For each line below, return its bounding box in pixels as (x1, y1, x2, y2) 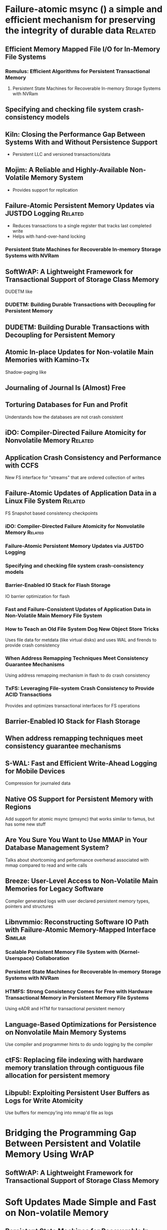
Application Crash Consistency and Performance (5, 453, 161, 462)
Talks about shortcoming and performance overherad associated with (5, 857, 149, 863)
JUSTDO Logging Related (5, 209, 84, 218)
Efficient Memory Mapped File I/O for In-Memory (5, 45, 160, 53)
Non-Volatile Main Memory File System (5, 612, 102, 619)
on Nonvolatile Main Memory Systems (5, 1028, 126, 1036)
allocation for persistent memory (5, 1071, 110, 1080)
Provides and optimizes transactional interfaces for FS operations (5, 702, 140, 708)
